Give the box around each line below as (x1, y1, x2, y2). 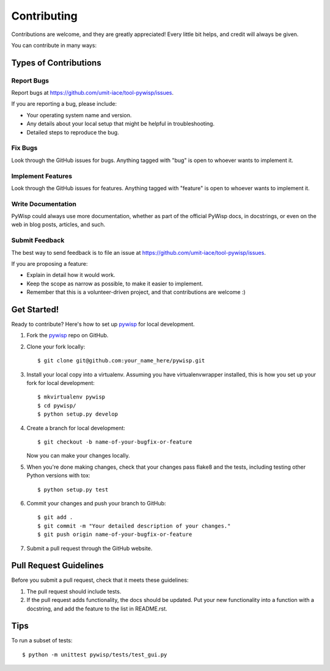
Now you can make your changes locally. (26, 452, 130, 460)
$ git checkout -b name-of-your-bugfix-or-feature (37, 438, 193, 446)
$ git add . (37, 514, 73, 521)
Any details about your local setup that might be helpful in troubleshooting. (26, 120, 215, 128)
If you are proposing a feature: (11, 260, 88, 267)
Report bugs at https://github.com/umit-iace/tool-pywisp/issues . (11, 89, 174, 97)
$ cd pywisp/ (37, 402, 76, 409)
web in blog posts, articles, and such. (11, 221, 106, 229)
